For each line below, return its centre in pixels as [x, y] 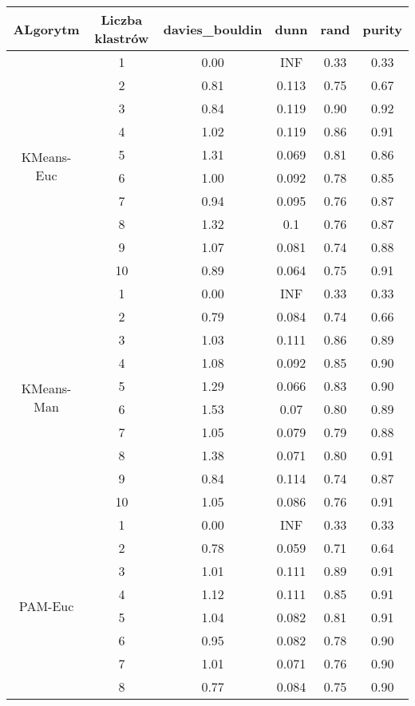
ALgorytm [46, 29]
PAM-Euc [46, 605]
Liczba [122, 20]
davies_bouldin [213, 29]
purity [382, 29]
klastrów [122, 38]
